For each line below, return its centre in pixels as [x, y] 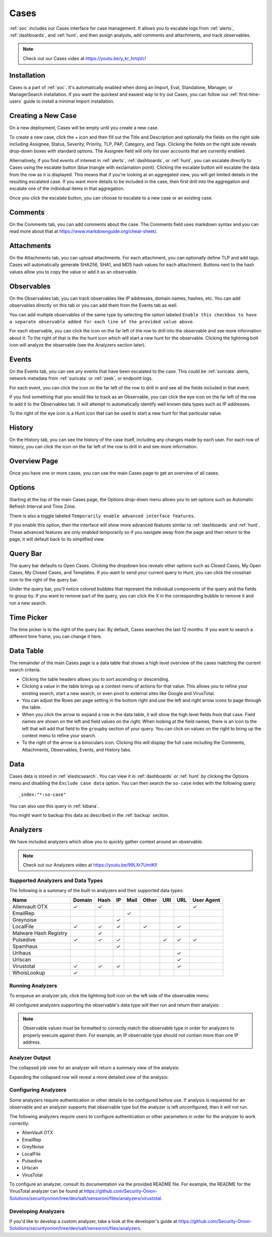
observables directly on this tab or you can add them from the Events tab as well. [93, 305]
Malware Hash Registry [40, 933]
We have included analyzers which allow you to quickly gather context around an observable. [106, 842]
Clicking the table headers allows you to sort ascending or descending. [96, 679]
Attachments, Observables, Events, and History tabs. [77, 749]
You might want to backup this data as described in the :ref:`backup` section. [89, 815]
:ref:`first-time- [245, 94]
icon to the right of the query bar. [44, 580]
